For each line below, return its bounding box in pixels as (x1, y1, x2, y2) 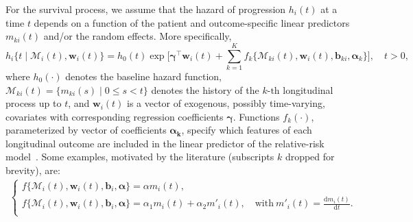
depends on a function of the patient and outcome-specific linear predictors (34, 15, 350, 29)
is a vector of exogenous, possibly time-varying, (127, 96, 325, 110)
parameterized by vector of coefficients (5, 123, 167, 137)
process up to (5, 96, 62, 110)
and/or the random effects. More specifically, (43, 29, 232, 43)
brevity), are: (5, 163, 60, 177)
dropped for (285, 149, 335, 164)
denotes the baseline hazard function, (65, 69, 222, 83)
